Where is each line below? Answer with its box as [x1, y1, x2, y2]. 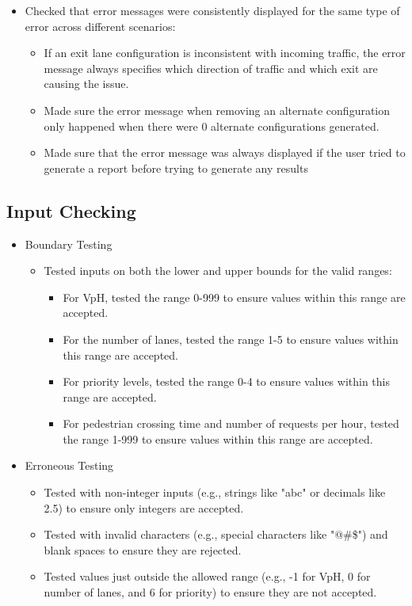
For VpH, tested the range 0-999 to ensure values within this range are [63, 288, 406, 305]
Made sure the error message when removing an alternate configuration [44, 101, 391, 118]
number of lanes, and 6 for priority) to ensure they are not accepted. [44, 584, 377, 600]
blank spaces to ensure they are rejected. [44, 541, 242, 558]
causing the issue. [44, 75, 129, 92]
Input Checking [6, 198, 136, 223]
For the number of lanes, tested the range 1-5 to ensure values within [63, 330, 399, 347]
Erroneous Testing [25, 457, 114, 474]
